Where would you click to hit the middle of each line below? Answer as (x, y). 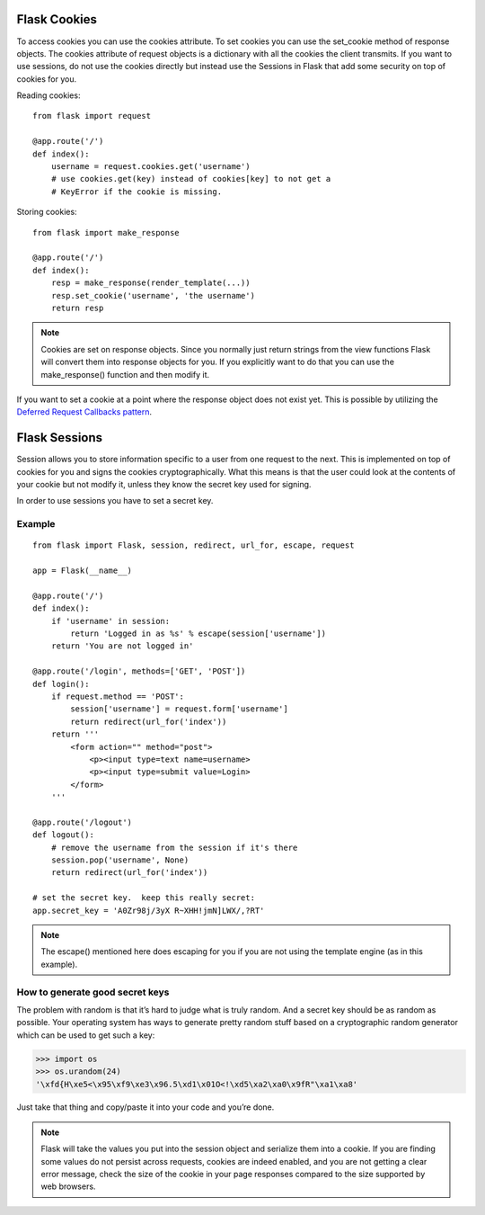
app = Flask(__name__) (83, 571)
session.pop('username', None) (120, 860)
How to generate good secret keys (93, 992)
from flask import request (92, 116)
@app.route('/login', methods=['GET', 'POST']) (139, 671)
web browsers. (68, 1186)
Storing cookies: (47, 212)
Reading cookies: (48, 95)
